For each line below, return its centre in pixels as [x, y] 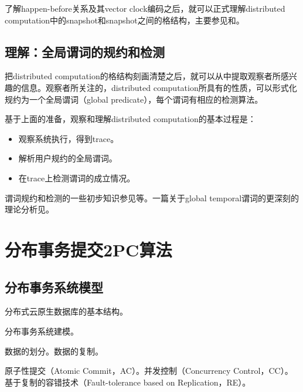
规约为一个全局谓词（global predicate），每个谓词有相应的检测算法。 [134, 99]
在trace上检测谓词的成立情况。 [77, 178]
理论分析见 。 [29, 209]
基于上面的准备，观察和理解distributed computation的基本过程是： [130, 119]
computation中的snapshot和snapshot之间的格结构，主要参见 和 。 [125, 20]
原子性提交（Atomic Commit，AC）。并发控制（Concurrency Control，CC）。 [149, 371]
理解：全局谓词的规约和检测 [85, 51]
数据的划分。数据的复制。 [54, 351]
